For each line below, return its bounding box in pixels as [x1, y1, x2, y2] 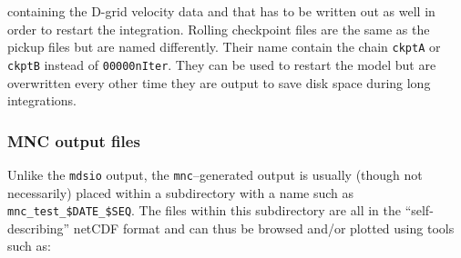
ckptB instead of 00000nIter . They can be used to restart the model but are [7, 55, 436, 74]
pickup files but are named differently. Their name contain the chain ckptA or [7, 37, 441, 56]
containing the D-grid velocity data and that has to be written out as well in [7, 2, 435, 20]
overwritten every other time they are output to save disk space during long [7, 73, 431, 92]
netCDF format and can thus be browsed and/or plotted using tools [73, 218, 455, 237]
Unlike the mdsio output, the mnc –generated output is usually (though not [7, 164, 423, 184]
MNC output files [7, 129, 140, 152]
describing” [7, 218, 70, 237]
